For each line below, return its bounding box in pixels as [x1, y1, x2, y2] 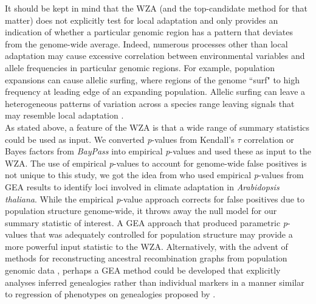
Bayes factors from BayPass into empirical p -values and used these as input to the [5, 145, 311, 157]
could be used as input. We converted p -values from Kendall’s [5, 133, 235, 145]
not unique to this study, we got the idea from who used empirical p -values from [5, 168, 304, 181]
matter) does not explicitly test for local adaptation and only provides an [5, 13, 278, 26]
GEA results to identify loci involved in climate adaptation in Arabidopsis [5, 180, 280, 193]
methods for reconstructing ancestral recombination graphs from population [5, 252, 287, 264]
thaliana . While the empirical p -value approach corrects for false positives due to [5, 192, 304, 205]
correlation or [244, 133, 294, 145]
